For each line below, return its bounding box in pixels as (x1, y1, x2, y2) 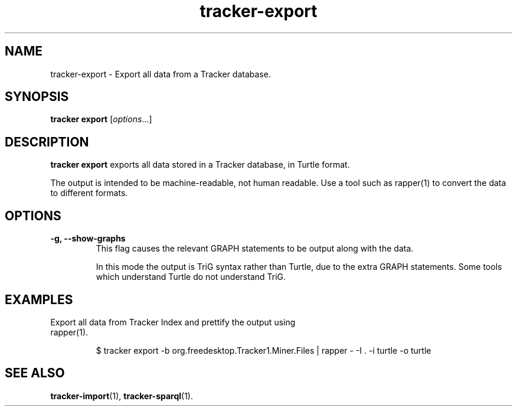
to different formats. (50, 188, 128, 198)
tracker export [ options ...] (50, 114, 152, 125)
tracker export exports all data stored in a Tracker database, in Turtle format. (50, 159, 350, 170)
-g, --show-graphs (50, 233, 126, 244)
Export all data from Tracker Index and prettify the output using (50, 317, 296, 327)
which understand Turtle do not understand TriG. (96, 272, 286, 282)
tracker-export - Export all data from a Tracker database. (50, 68, 271, 79)
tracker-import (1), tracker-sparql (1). (50, 390, 193, 401)
